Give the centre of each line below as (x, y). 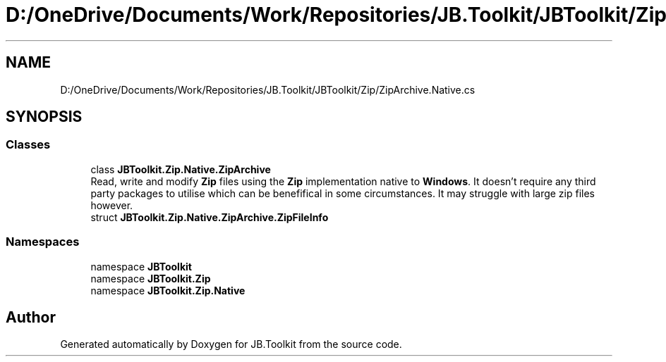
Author (31, 317)
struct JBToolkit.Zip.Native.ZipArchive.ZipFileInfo (210, 217)
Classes (28, 145)
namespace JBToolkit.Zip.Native (168, 290)
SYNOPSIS (44, 117)
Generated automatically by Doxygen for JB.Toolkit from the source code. (231, 344)
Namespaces (43, 242)
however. (112, 205)
